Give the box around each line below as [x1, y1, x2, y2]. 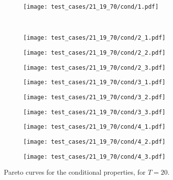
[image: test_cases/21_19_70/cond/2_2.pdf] [23, 49, 166, 56]
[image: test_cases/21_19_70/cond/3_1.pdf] [23, 79, 166, 86]
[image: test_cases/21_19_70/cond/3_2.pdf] [23, 93, 166, 101]
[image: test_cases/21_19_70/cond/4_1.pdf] [23, 123, 166, 131]
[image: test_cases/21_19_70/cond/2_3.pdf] [23, 64, 166, 71]
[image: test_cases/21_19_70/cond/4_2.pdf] [23, 138, 166, 145]
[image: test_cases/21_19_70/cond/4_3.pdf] [23, 153, 166, 160]
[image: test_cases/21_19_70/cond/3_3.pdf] [23, 108, 166, 116]
